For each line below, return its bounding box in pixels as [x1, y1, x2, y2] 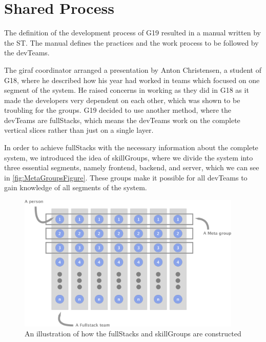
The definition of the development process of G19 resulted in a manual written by [4, 27, 261, 38]
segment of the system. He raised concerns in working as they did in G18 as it [4, 85, 249, 95]
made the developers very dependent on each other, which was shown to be [4, 94, 240, 105]
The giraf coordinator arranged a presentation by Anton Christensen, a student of [4, 64, 261, 75]
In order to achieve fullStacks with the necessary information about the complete [4, 142, 258, 153]
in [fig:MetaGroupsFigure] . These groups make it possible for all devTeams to [4, 172, 248, 183]
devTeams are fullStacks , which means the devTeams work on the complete [4, 114, 240, 125]
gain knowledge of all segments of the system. [4, 182, 147, 193]
